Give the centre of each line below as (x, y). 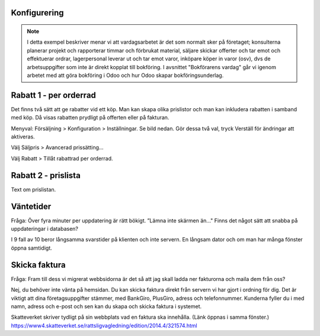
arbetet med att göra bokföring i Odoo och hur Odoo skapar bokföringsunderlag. (125, 75)
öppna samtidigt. (32, 248)
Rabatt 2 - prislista (46, 175)
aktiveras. (23, 137)
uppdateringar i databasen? (45, 229)
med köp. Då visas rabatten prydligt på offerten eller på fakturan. (90, 118)
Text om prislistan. (33, 189)
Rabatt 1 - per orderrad (53, 95)
